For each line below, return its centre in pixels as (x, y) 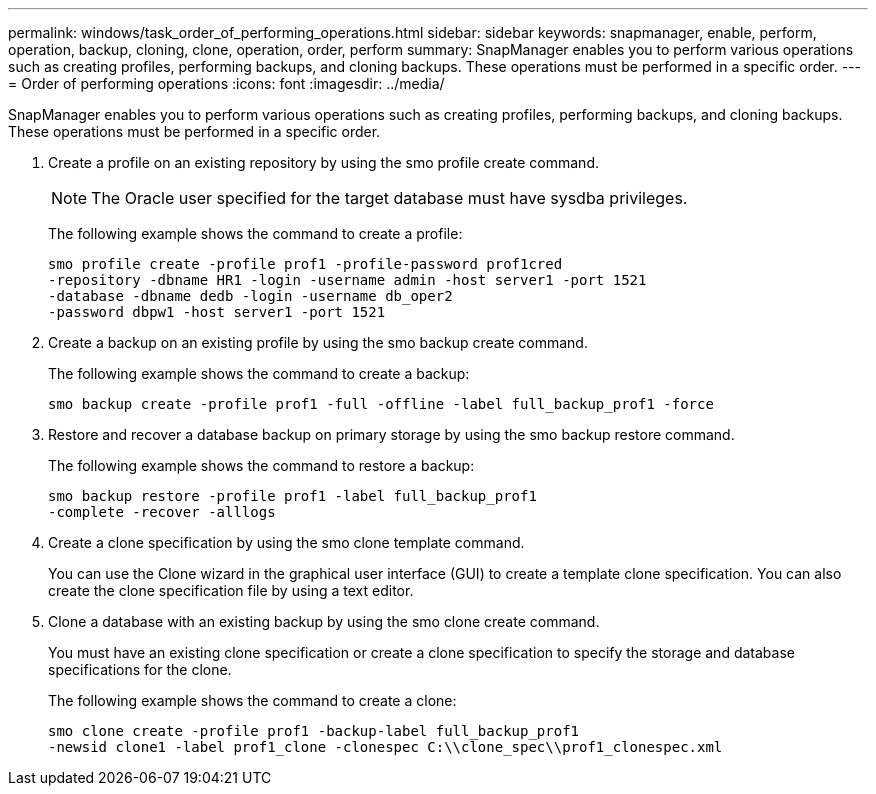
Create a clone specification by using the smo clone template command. (286, 542)
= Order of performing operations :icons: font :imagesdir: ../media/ (226, 83)
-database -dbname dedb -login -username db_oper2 (250, 296)
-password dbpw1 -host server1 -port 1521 (217, 312)
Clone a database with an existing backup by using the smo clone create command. (324, 621)
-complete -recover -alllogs (162, 512)
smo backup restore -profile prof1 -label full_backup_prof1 (292, 496)
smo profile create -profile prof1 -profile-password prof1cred (305, 264)
